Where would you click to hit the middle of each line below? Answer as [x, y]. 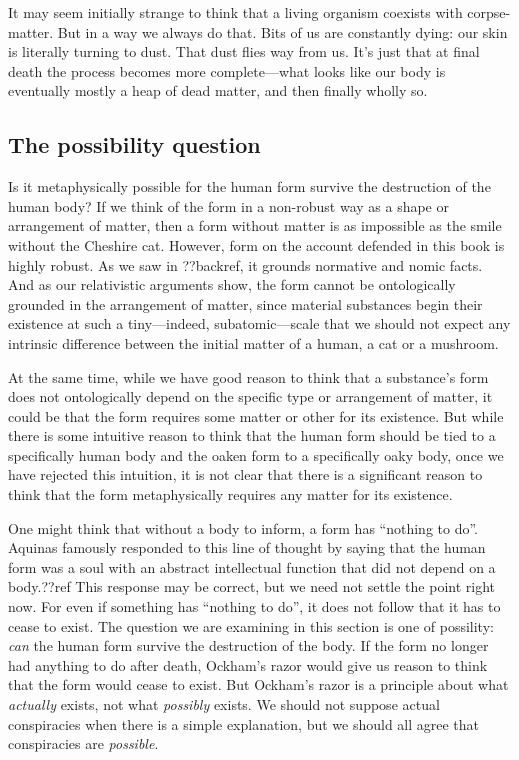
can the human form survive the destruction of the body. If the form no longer [248, 645]
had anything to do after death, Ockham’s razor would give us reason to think [248, 664]
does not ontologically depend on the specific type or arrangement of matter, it [250, 396]
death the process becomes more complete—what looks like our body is [227, 70]
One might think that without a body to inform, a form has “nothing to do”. [243, 527]
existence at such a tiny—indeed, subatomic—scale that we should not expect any [259, 323]
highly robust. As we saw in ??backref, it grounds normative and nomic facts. [245, 264]
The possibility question [134, 144]
